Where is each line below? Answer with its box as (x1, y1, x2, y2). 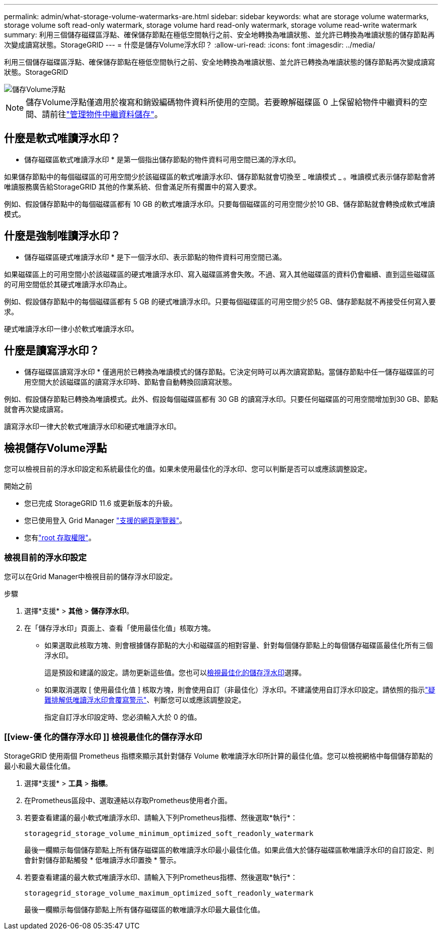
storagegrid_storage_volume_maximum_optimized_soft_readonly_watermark (24, 889, 314, 897)
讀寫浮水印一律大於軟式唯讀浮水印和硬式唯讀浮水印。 (4, 422, 181, 431)
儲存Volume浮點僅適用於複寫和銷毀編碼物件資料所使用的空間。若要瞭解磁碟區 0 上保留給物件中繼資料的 (26, 97, 419, 107)
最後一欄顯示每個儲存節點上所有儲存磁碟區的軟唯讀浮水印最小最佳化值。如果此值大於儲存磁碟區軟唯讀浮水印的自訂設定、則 (24, 845, 434, 854)
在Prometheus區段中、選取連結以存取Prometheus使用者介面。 (24, 796, 232, 805)
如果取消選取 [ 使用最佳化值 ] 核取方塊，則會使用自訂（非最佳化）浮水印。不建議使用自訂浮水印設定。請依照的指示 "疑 (44, 685, 435, 694)
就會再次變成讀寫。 (4, 404, 68, 413)
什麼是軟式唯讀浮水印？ (4, 132, 121, 145)
